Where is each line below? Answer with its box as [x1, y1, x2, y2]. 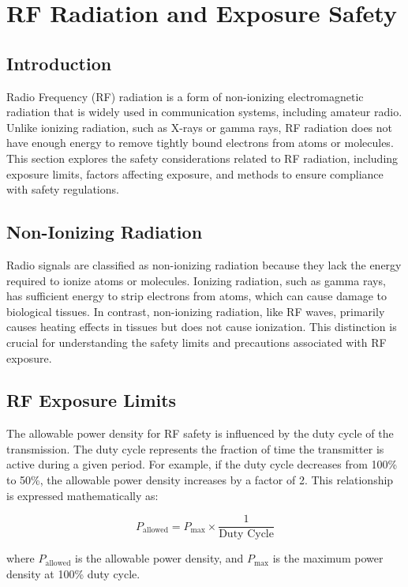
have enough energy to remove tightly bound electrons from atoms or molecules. [6, 134, 394, 151]
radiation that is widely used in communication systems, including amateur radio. [6, 103, 402, 120]
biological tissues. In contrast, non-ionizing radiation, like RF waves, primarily [6, 303, 385, 319]
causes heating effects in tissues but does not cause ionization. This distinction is [6, 318, 397, 335]
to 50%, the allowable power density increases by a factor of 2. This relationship [6, 472, 394, 488]
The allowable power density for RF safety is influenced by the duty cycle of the [6, 425, 394, 442]
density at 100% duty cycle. [6, 565, 140, 581]
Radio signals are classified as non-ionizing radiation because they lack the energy [6, 256, 402, 273]
